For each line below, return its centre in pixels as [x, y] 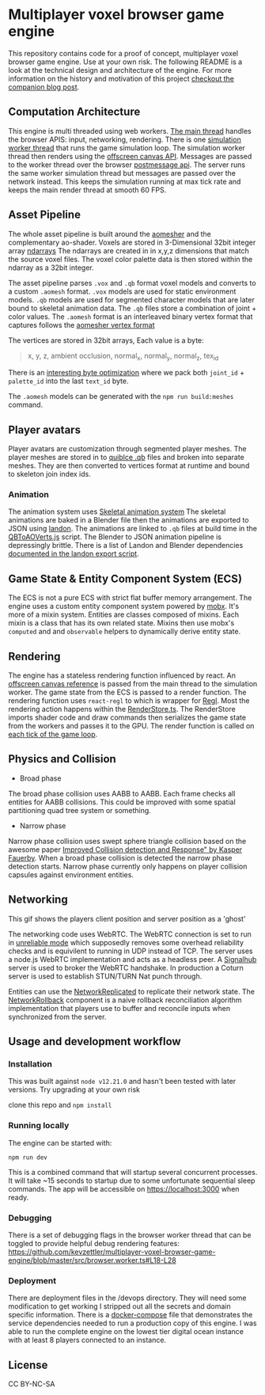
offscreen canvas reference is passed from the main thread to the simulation [133, 684]
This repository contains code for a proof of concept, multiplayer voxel [123, 53]
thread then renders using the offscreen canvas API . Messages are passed [130, 156]
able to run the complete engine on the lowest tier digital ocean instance [126, 1332]
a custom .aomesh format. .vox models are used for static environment [122, 291]
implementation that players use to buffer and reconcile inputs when [119, 1008]
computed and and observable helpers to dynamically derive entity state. [125, 632]
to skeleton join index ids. [49, 474]
